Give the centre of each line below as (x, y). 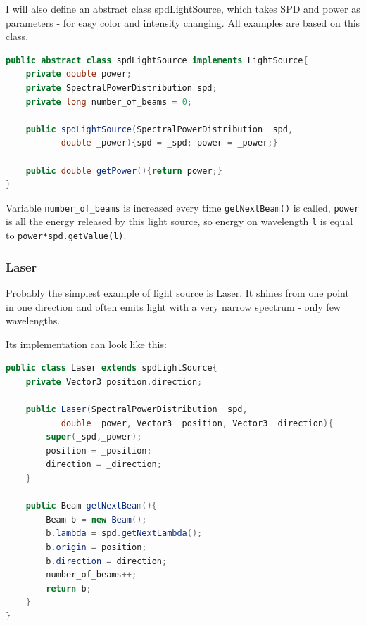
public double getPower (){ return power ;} (124, 171)
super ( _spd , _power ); (94, 437)
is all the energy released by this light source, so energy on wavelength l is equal (179, 221)
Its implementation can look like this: (86, 344)
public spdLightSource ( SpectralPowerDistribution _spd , (159, 129)
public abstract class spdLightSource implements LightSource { (157, 60)
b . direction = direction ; (107, 561)
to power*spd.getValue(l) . (66, 235)
